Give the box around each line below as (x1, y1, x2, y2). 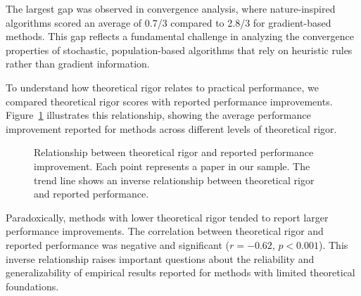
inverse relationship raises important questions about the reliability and (6, 251, 315, 266)
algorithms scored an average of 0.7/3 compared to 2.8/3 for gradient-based (6, 15, 331, 30)
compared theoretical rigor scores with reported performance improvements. (6, 94, 333, 108)
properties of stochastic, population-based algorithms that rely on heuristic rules (6, 42, 353, 57)
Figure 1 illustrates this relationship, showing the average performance (6, 108, 311, 122)
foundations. (6, 278, 59, 293)
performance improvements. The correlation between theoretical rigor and (6, 224, 324, 238)
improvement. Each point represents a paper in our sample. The (34, 158, 310, 173)
